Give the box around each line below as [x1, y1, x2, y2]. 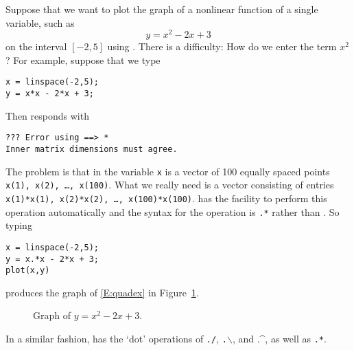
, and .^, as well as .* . [232, 331, 327, 346]
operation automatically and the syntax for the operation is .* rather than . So [5, 204, 340, 219]
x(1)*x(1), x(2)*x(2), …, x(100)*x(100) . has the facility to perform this [5, 190, 327, 205]
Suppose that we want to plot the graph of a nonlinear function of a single [5, 2, 318, 16]
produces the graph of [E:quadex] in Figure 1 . [5, 285, 199, 299]
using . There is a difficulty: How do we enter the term [107, 39, 337, 54]
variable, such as [5, 15, 75, 30]
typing [5, 218, 32, 232]
